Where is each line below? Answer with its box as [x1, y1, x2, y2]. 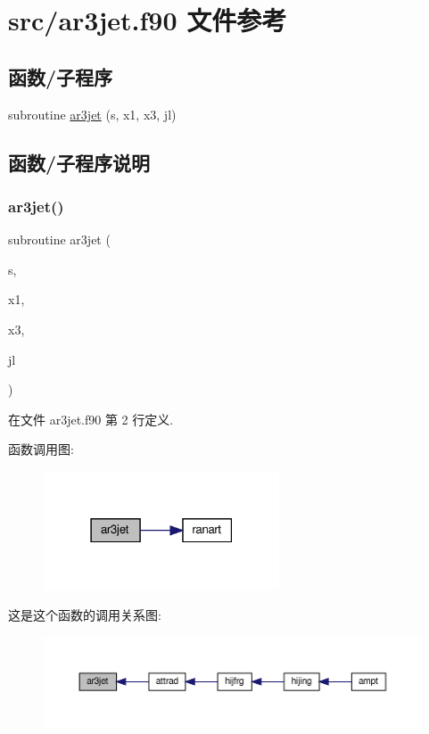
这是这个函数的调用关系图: [8, 606, 161, 624]
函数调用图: [8, 440, 74, 458]
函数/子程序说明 [8, 148, 151, 176]
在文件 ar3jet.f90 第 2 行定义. [8, 409, 174, 428]
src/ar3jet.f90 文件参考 [8, 2, 287, 38]
